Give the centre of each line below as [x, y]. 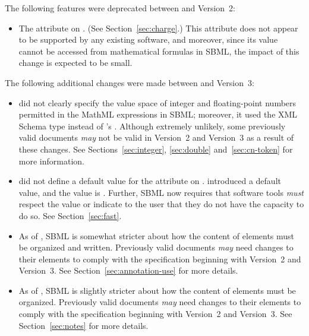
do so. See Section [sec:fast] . [70, 215]
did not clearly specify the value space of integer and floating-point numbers [157, 102]
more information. [51, 161]
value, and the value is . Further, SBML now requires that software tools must [161, 192]
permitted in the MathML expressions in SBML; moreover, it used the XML [158, 114]
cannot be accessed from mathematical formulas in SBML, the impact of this [159, 51]
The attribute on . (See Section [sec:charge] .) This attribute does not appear [158, 28]
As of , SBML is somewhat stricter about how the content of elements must [157, 235]
